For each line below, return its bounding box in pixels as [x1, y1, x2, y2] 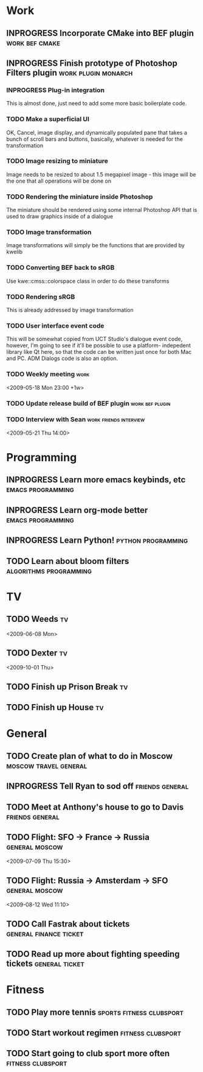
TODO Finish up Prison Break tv [6, 682, 128, 692]
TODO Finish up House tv [6, 702, 104, 713]
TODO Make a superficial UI [6, 115, 90, 124]
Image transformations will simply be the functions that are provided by [6, 242, 185, 249]
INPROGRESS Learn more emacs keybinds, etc [6, 474, 186, 485]
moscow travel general [6, 760, 88, 770]
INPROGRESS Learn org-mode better [6, 505, 148, 515]
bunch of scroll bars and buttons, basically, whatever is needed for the [6, 135, 184, 143]
